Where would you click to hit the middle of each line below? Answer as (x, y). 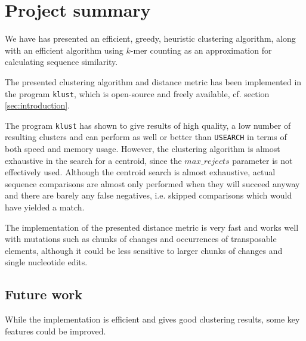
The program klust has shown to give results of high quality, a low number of (148, 125)
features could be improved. (55, 331)
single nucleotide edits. (46, 262)
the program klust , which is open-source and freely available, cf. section (137, 93)
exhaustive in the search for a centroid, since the (93, 160)
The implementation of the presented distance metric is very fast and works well (152, 227)
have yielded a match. (45, 207)
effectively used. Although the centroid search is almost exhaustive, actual (140, 172)
